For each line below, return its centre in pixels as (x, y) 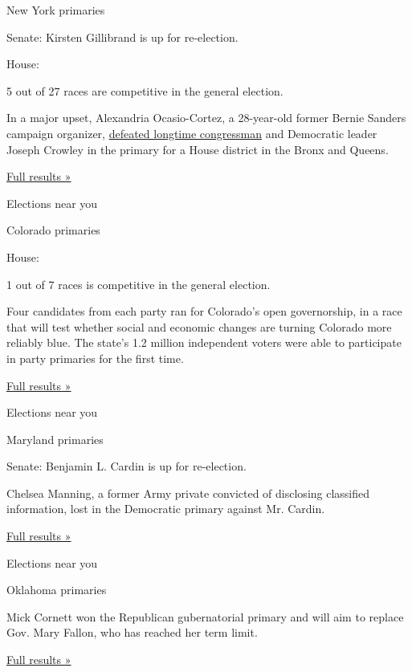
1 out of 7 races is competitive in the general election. (139, 284)
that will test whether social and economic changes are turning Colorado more (199, 326)
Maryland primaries (55, 439)
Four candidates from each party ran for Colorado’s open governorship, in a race (204, 311)
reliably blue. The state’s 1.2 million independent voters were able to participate (204, 342)
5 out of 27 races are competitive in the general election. (145, 90)
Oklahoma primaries (57, 590)
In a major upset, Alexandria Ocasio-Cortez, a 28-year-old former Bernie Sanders (206, 118)
